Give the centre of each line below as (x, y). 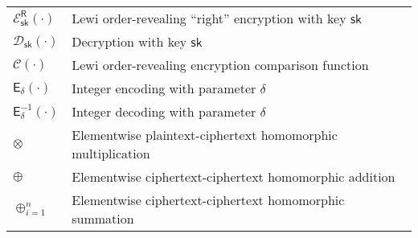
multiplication (111, 153)
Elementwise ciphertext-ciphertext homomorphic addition (234, 176)
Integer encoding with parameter (164, 88)
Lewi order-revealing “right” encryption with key (209, 18)
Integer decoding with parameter (164, 111)
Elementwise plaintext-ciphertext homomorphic (205, 135)
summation (103, 218)
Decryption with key (129, 41)
